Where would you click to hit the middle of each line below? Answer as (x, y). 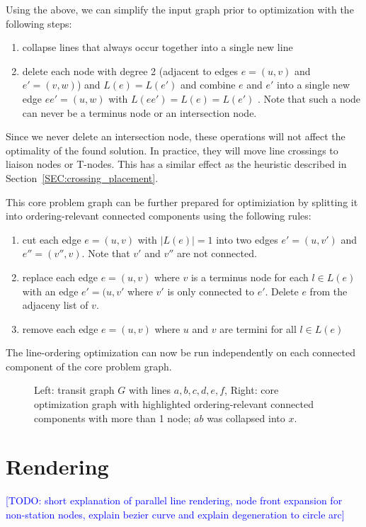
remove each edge (60, 328)
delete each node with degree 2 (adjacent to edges (130, 70)
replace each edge (60, 277)
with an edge (50, 291)
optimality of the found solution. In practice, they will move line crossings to (172, 150)
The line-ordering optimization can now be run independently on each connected (181, 352)
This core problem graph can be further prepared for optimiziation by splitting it (182, 202)
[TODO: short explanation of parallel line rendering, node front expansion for (174, 500)
